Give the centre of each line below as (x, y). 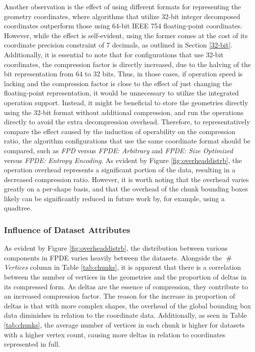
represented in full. (32, 344)
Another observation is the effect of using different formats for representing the (123, 6)
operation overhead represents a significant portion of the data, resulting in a (120, 170)
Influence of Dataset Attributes (67, 229)
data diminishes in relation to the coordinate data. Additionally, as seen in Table (126, 315)
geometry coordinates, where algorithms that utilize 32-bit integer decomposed (122, 16)
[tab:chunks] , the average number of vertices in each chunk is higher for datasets (124, 325)
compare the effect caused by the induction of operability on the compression (120, 131)
